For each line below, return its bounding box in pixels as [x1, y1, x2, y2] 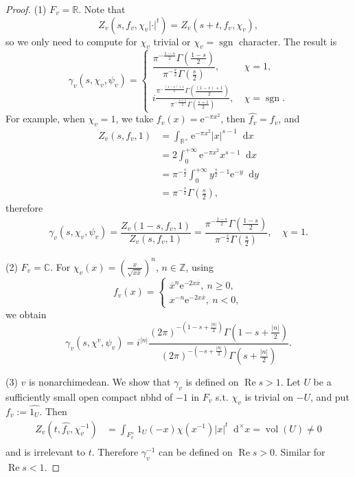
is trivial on [244, 389, 293, 403]
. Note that [78, 2, 126, 16]
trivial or [153, 34, 191, 48]
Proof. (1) [5, 2, 47, 16]
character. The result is [238, 34, 337, 48]
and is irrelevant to [5, 444, 86, 458]
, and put [310, 389, 350, 403]
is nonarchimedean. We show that [29, 375, 171, 389]
